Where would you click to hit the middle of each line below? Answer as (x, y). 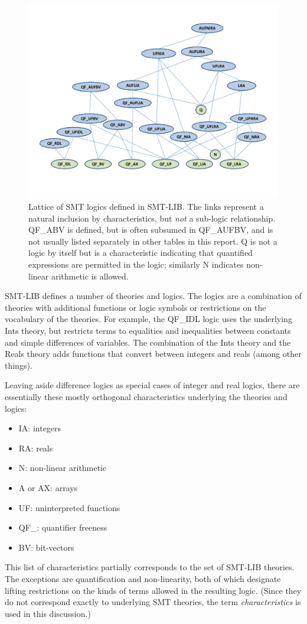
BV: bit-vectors (46, 547)
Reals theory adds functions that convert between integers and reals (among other (153, 354)
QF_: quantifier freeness (63, 527)
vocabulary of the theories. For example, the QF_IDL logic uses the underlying (148, 319)
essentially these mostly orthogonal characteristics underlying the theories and (146, 397)
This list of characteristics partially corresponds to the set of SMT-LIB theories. (150, 567)
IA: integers (40, 428)
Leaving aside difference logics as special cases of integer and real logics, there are (152, 385)
